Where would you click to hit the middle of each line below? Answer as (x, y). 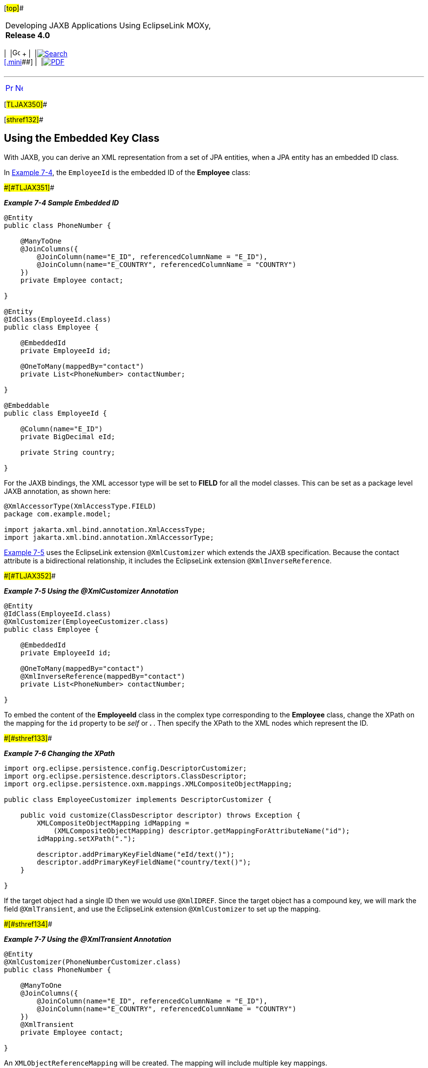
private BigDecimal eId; (68, 436)
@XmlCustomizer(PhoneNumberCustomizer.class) (93, 962)
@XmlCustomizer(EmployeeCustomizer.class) (86, 621)
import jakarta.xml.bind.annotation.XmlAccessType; (105, 529)
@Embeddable (27, 405)
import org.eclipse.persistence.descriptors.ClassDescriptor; (126, 776)
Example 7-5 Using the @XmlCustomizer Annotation (91, 591)
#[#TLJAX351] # (29, 187)
